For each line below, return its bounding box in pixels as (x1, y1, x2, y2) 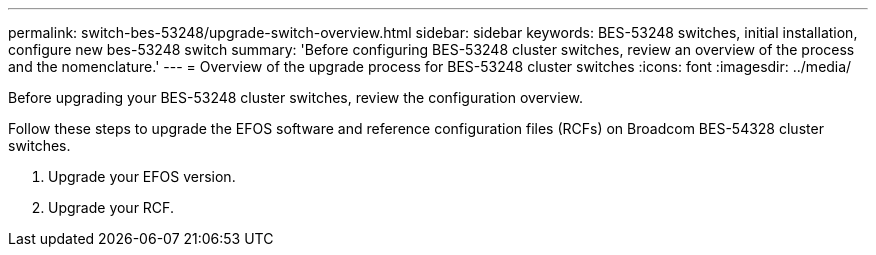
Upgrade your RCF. (48, 199, 174, 216)
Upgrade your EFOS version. (48, 168, 236, 185)
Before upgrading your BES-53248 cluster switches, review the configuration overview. (8, 89, 583, 106)
